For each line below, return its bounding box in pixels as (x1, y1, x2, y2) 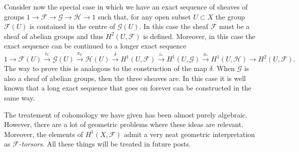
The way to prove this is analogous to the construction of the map (4, 63, 207, 73)
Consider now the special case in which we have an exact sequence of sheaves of (4, 1, 248, 11)
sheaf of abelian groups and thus (4, 30, 103, 41)
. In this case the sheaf (139, 21, 208, 31)
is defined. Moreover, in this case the (143, 30, 255, 41)
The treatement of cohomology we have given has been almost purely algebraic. (4, 109, 247, 119)
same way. (4, 92, 35, 102)
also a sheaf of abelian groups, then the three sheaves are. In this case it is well (4, 72, 246, 83)
